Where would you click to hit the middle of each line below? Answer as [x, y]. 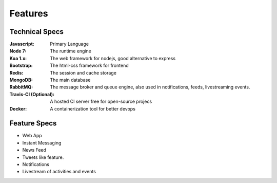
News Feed [34, 150]
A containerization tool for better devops [93, 108]
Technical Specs [37, 32]
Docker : [18, 108]
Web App [32, 136]
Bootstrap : [21, 66]
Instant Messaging [42, 143]
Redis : [16, 72]
